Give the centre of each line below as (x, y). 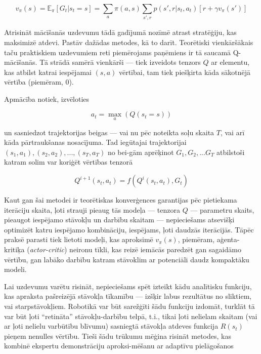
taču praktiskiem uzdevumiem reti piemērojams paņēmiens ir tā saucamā (118, 52)
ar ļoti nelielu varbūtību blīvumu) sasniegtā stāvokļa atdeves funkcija (111, 326)
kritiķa (14, 249)
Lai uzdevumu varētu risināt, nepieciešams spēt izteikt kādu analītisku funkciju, (128, 286)
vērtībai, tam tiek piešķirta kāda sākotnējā (184, 72)
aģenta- (228, 239)
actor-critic (47, 249)
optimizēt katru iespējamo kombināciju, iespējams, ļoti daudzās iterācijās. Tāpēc (129, 229)
